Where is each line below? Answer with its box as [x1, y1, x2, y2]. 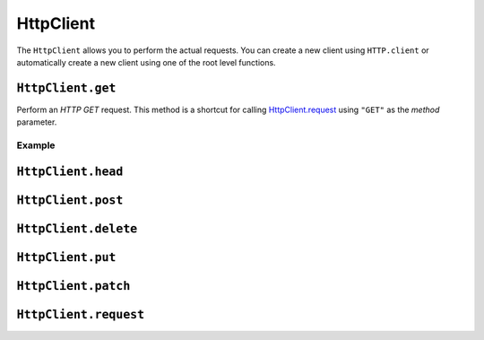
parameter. [16, 117, 57, 127]
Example [16, 139, 56, 152]
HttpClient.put [16, 249, 117, 265]
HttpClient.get [16, 81, 117, 95]
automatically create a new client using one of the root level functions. [16, 57, 277, 67]
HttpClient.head [16, 164, 124, 179]
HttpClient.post [16, 193, 124, 207]
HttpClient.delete [16, 221, 138, 236]
